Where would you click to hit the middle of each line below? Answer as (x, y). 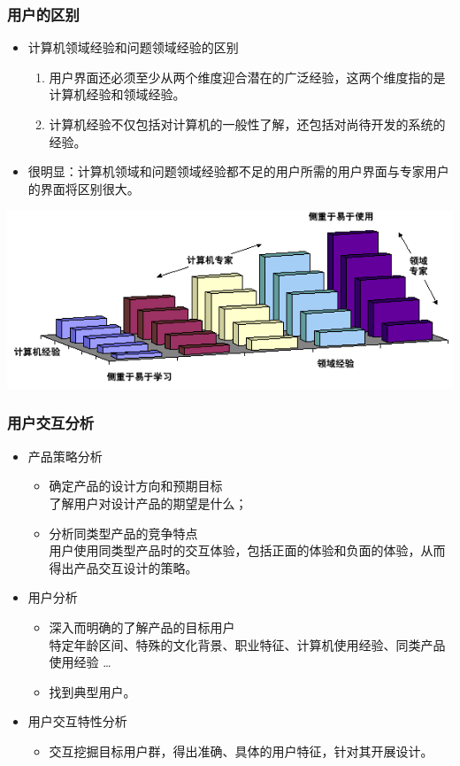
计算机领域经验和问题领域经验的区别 (133, 47)
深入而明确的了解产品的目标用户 (142, 627)
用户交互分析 (51, 423)
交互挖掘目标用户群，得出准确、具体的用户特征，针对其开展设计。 (241, 751)
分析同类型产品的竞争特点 (123, 533)
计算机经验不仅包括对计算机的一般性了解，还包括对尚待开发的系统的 (247, 124)
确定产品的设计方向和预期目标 (136, 486)
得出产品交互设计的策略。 (123, 567)
